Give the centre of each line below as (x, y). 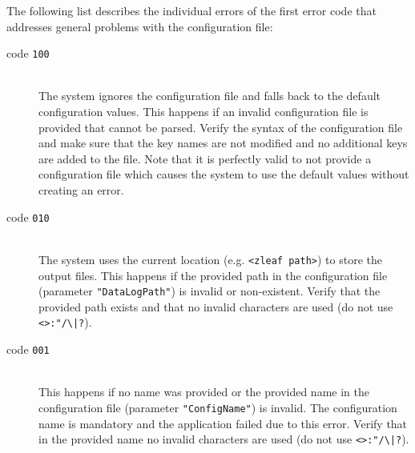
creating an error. (81, 190)
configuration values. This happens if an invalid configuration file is (203, 112)
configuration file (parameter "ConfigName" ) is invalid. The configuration (218, 407)
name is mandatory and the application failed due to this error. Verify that (223, 423)
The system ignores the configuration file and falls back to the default (210, 96)
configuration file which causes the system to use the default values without (224, 174)
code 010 (28, 216)
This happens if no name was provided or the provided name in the (204, 392)
